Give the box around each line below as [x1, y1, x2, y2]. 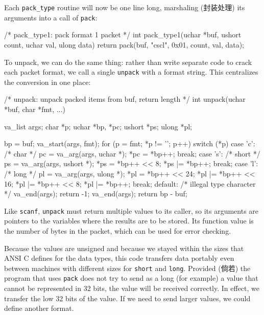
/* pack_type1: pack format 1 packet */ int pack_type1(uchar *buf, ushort [4, 29, 242, 40]
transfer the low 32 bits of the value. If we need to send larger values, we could [4, 292, 251, 303]
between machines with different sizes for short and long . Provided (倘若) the [4, 262, 251, 273]
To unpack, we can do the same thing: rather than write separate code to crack [4, 56, 252, 67]
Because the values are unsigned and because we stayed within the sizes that [4, 242, 244, 253]
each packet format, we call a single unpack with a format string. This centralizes [4, 66, 258, 77]
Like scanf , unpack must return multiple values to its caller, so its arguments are [4, 205, 259, 216]
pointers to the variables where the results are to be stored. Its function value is [4, 215, 254, 226]
